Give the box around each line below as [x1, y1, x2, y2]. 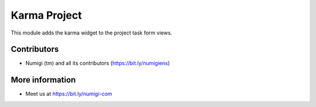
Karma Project [11, 9, 82, 22]
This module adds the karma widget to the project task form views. [11, 29, 173, 36]
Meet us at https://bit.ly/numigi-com [25, 91, 112, 98]
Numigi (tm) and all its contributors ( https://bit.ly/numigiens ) [25, 60, 170, 67]
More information [11, 75, 76, 85]
